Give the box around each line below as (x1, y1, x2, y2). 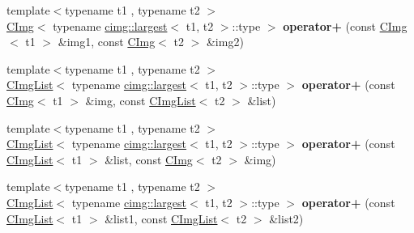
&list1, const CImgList (105, 210, 218, 227)
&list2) (269, 210, 304, 227)
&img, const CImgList (85, 91, 196, 108)
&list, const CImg (105, 150, 193, 167)
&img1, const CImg (58, 33, 156, 50)
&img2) (206, 33, 244, 50)
